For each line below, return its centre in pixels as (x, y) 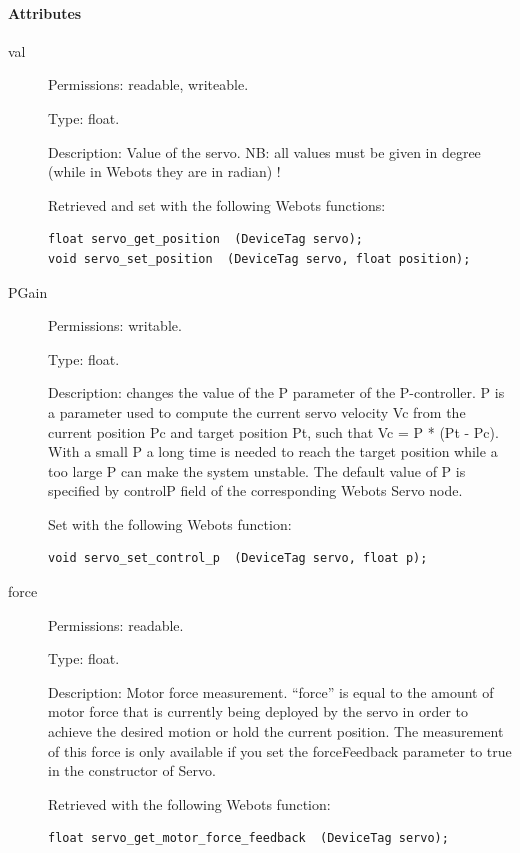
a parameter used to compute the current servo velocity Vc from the (257, 411)
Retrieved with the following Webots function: (189, 803)
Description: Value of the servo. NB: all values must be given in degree (264, 151)
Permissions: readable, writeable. (148, 84)
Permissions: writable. (115, 325)
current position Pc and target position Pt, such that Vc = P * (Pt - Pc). (273, 431)
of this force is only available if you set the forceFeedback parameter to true (280, 750)
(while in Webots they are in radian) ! (164, 171)
